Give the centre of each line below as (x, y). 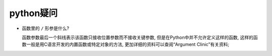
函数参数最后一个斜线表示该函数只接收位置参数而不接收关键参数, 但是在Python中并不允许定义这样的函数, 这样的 (138, 37)
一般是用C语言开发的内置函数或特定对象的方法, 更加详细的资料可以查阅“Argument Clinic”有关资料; (127, 44)
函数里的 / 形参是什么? (46, 28)
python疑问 (33, 13)
